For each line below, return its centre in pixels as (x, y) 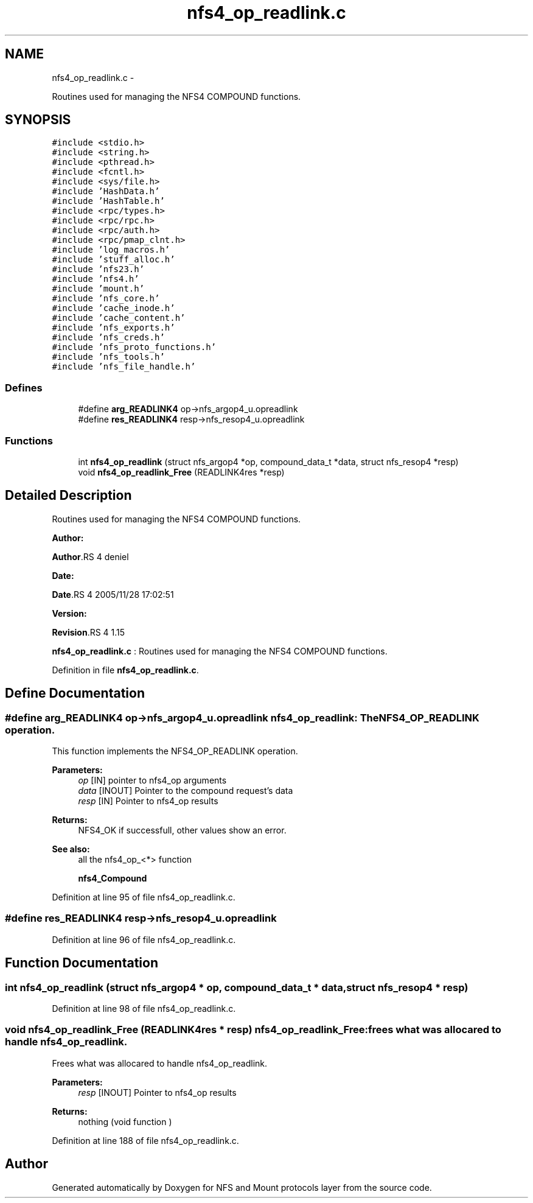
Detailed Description (68, 496)
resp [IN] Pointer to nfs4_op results (148, 801)
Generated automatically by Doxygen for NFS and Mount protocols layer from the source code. (242, 1187)
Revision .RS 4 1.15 (89, 632)
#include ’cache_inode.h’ (113, 308)
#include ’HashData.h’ (106, 191)
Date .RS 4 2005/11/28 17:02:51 (113, 594)
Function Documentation (82, 963)
